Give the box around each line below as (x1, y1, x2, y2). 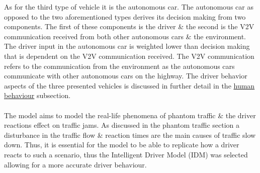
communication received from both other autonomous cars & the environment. (4, 31, 246, 41)
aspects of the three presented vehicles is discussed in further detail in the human (4, 80, 255, 91)
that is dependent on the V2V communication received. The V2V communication (4, 50, 254, 61)
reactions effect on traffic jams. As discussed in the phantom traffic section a (4, 120, 240, 130)
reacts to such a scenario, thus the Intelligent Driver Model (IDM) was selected (4, 149, 248, 159)
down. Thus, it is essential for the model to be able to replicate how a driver (4, 139, 239, 150)
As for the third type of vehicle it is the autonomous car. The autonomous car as (4, 2, 253, 12)
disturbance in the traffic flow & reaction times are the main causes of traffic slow (4, 129, 256, 140)
